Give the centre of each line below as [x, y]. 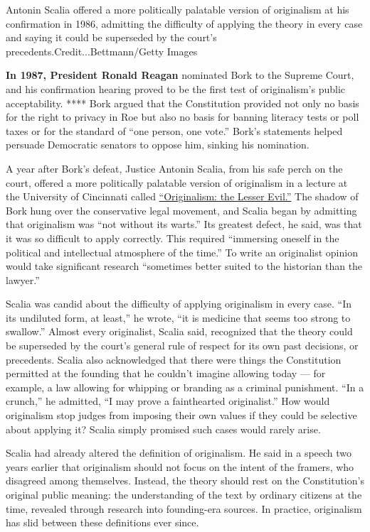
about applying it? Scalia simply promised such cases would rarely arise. [163, 429]
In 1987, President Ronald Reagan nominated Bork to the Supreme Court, [180, 75]
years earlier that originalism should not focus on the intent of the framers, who [180, 466]
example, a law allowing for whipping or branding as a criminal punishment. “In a [185, 387]
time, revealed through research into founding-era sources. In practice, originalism [184, 508]
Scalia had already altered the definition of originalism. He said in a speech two [179, 453]
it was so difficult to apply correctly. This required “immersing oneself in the [173, 238]
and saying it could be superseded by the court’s [111, 37]
